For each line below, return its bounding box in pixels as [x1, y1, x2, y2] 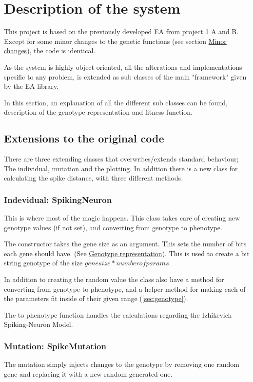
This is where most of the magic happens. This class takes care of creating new [4, 213, 240, 223]
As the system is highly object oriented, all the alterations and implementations [4, 61, 242, 72]
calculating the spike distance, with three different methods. [4, 173, 183, 183]
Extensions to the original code [4, 131, 164, 146]
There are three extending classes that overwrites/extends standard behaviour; [4, 154, 239, 164]
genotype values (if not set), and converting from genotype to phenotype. [4, 222, 222, 232]
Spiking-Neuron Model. [4, 319, 73, 329]
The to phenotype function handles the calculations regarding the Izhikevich [4, 309, 232, 320]
